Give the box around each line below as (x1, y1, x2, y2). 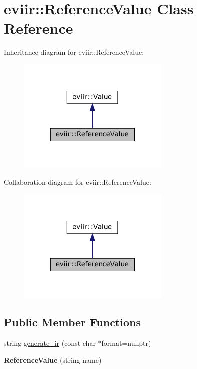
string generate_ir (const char (4, 338, 96, 348)
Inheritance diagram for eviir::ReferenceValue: (4, 47, 144, 57)
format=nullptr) (101, 338, 151, 348)
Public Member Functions (4, 314, 141, 330)
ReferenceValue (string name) (4, 354, 102, 365)
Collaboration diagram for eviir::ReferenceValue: (4, 177, 151, 187)
